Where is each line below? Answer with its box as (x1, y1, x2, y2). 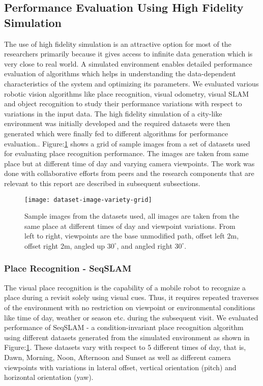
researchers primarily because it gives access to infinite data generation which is (4, 48, 253, 59)
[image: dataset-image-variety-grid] (24, 196, 152, 203)
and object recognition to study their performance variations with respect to (4, 98, 242, 109)
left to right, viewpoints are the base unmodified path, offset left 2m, (24, 230, 239, 241)
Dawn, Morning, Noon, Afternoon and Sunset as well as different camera (4, 351, 231, 362)
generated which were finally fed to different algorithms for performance (4, 128, 228, 138)
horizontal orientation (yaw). (4, 372, 94, 382)
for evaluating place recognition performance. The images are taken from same (4, 148, 249, 159)
